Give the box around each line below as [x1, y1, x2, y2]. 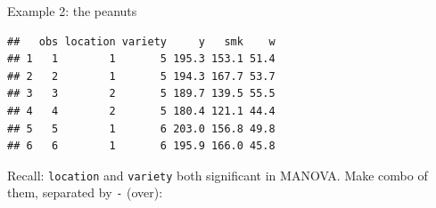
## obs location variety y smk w [7, 35, 276, 48]
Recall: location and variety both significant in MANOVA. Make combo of [7, 165, 428, 184]
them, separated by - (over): [7, 183, 163, 202]
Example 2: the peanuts [7, 2, 137, 20]
